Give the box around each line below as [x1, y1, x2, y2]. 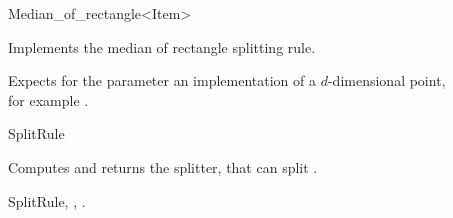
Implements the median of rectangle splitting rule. [8, 36, 316, 57]
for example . [8, 89, 89, 110]
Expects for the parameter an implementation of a [8, 70, 316, 91]
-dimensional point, [327, 70, 446, 91]
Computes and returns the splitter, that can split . [8, 156, 318, 177]
